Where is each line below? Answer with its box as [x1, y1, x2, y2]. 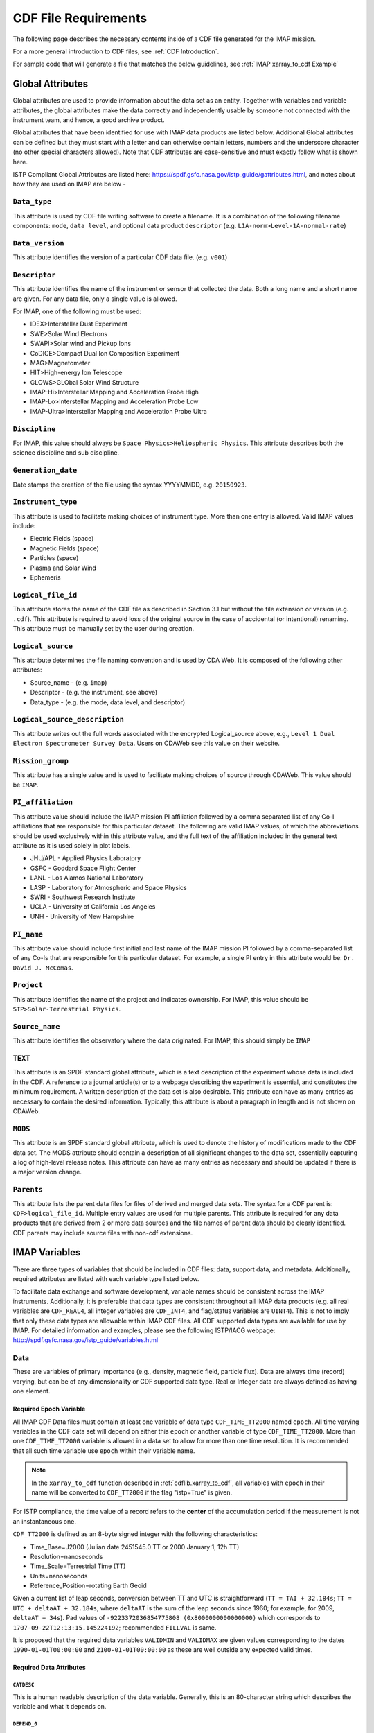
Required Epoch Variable [12, 1404, 86, 1413]
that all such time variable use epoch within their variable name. [12, 1446, 195, 1455]
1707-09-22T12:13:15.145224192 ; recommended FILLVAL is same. [12, 1623, 217, 1632]
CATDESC [12, 1682, 35, 1689]
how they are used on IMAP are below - [12, 180, 126, 189]
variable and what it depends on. [12, 1702, 107, 1711]
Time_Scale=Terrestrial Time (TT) [30, 1562, 126, 1570]
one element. [12, 1387, 51, 1395]
